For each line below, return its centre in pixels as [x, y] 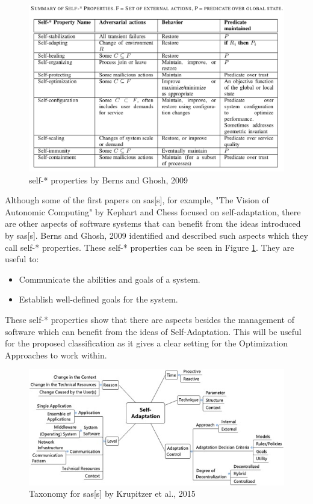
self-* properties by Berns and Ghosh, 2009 [108, 180]
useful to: [22, 259]
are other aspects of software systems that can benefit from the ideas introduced [153, 223]
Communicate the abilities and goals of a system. [110, 279]
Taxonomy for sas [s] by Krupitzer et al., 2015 [112, 493]
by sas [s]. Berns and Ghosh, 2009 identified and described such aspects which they [156, 235]
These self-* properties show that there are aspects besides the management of [150, 319]
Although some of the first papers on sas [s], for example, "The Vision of [137, 200]
